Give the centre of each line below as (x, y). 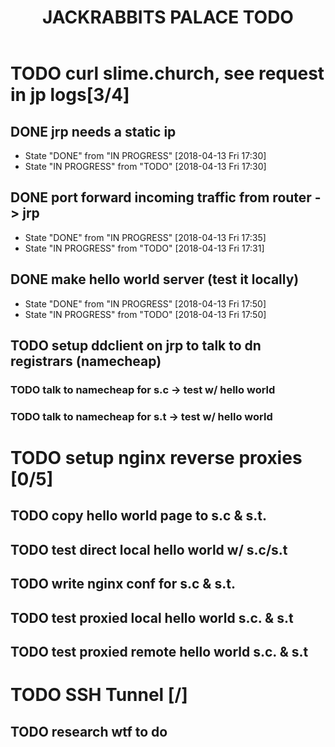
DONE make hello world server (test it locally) (155, 279)
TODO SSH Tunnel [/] (99, 695)
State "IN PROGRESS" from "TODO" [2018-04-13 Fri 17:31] (144, 248)
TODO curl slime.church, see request (167, 73)
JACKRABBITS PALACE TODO (168, 17)
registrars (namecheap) (86, 361)
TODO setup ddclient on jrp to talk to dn (136, 346)
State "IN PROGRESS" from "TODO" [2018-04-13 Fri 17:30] (145, 166)
